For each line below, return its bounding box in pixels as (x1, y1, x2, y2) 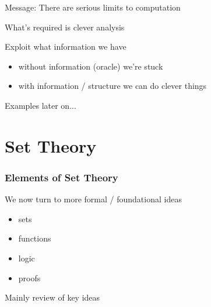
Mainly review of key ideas (5, 291, 100, 303)
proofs (18, 271, 41, 284)
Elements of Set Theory (5, 170, 118, 184)
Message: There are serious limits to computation (5, 1, 181, 13)
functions (18, 232, 51, 244)
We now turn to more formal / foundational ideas (5, 193, 182, 205)
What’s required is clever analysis (5, 20, 125, 33)
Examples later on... (5, 99, 76, 111)
